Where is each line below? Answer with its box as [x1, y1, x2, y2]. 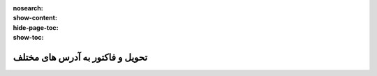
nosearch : [13, 4, 43, 12]
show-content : [13, 14, 57, 22]
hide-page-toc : [13, 23, 59, 31]
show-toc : [13, 33, 44, 42]
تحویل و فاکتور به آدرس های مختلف [13, 51, 148, 63]
